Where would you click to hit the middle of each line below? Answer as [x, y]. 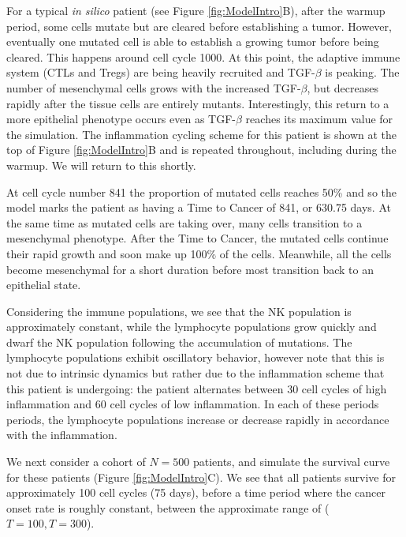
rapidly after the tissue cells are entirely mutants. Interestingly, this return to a [198, 103]
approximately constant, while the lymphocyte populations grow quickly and [192, 327]
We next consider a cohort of [76, 462]
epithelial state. [44, 285]
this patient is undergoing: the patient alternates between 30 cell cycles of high [197, 388]
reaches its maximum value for [319, 119]
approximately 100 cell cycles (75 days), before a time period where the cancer [196, 492]
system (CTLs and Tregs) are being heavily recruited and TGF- [161, 72]
